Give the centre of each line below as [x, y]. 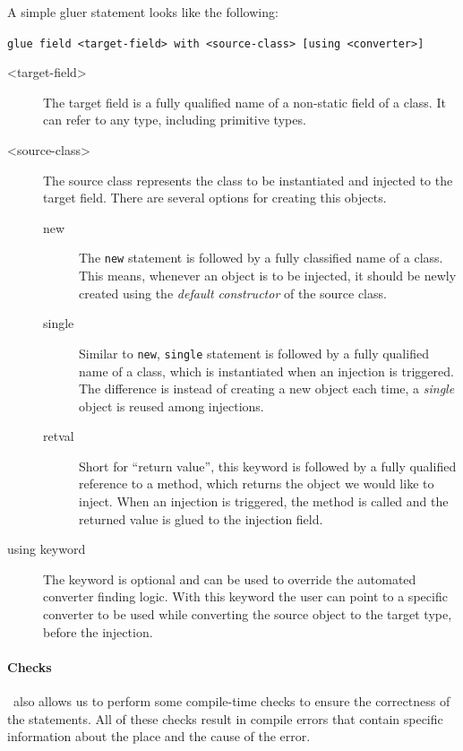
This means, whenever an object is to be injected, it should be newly [268, 276]
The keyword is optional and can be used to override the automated [230, 578]
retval [59, 436]
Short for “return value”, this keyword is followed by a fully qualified [268, 466]
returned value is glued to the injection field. [201, 518]
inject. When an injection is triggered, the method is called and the [264, 501]
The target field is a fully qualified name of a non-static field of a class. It [244, 102]
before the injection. [98, 631]
